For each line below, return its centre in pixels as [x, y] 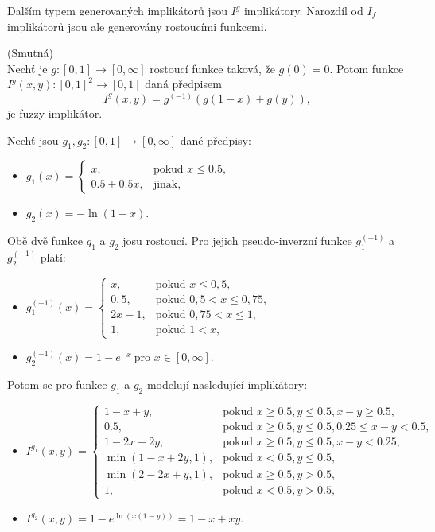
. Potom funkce [367, 68]
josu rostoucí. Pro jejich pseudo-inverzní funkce [237, 241]
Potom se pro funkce [57, 384]
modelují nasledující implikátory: [227, 384]
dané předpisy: [216, 140]
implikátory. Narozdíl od [303, 10]
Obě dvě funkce [45, 241]
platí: [53, 256]
